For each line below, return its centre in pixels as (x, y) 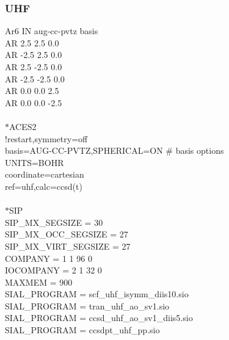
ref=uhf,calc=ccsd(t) (44, 186)
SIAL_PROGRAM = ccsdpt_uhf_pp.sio (82, 330)
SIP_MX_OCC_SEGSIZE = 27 (67, 234)
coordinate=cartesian (45, 174)
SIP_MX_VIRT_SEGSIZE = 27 (68, 246)
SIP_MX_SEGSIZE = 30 (54, 222)
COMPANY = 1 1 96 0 (49, 258)
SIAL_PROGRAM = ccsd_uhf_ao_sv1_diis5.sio (99, 318)
